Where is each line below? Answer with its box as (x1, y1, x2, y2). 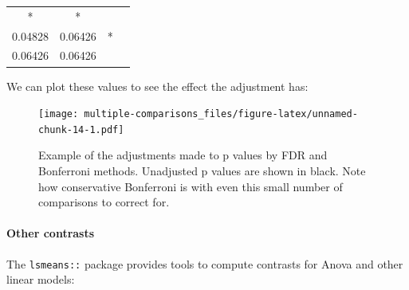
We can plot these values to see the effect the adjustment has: (6, 77, 309, 94)
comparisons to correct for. (38, 194, 170, 210)
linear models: (6, 271, 75, 288)
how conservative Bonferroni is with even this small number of (38, 178, 343, 194)
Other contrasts (6, 225, 95, 241)
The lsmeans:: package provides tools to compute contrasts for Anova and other (6, 255, 403, 272)
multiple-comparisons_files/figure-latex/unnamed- (84, 108, 358, 120)
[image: (38, 108, 79, 120)
